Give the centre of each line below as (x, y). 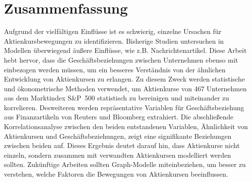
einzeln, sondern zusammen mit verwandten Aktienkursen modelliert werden (118, 155)
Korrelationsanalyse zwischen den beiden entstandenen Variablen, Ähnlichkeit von (126, 126)
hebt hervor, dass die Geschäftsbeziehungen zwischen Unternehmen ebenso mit (121, 59)
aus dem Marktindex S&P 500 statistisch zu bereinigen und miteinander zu (117, 98)
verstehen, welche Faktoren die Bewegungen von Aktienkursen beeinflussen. (116, 174)
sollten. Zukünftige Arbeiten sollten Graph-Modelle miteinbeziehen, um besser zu (125, 164)
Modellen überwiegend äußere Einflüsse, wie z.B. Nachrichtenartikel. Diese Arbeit (125, 50)
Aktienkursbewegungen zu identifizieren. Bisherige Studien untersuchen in (114, 41)
